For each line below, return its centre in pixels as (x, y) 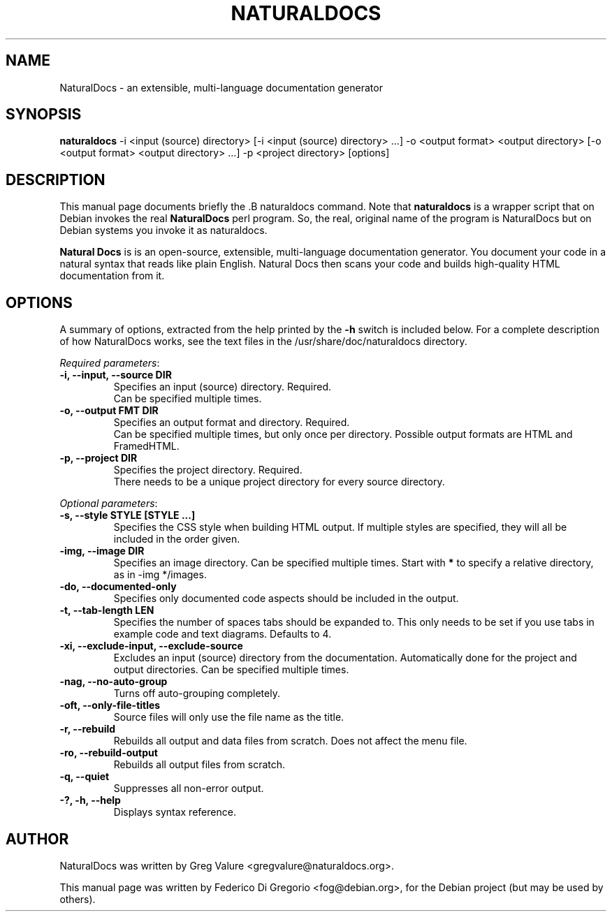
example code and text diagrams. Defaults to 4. (223, 634)
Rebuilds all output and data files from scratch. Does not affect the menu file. (290, 741)
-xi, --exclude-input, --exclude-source (151, 646)
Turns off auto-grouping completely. (197, 694)
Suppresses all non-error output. (189, 788)
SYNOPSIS (44, 115)
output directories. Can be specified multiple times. (231, 670)
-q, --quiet (85, 777)
